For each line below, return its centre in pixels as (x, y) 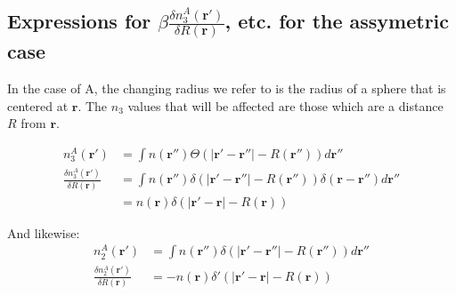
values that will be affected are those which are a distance (285, 105)
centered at (38, 105)
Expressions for (79, 21)
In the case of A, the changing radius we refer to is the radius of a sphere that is (227, 88)
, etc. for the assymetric (337, 21)
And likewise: (44, 232)
